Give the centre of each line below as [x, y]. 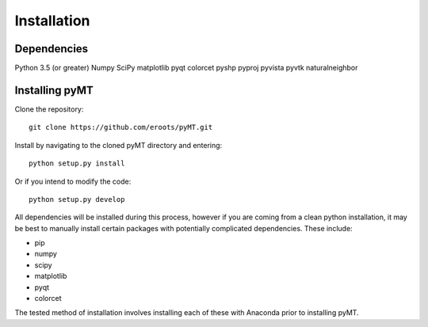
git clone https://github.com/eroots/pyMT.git [121, 127]
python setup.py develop [77, 199]
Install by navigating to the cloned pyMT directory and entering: [118, 145]
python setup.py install [77, 163]
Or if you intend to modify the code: [73, 181]
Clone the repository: [49, 109]
